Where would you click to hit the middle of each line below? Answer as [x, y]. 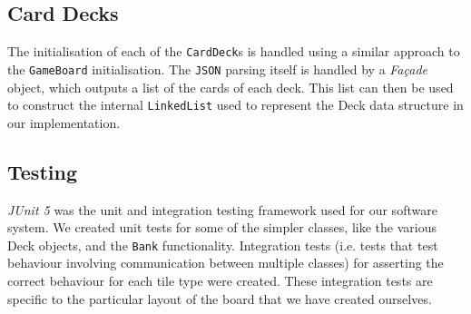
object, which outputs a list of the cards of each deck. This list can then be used [231, 87]
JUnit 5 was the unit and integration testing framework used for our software [222, 209]
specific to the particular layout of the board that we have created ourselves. [220, 298]
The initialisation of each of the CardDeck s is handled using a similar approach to [234, 51]
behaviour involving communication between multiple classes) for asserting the [226, 263]
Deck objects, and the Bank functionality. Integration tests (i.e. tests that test [223, 245]
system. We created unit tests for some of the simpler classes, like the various [222, 227]
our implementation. [64, 122]
